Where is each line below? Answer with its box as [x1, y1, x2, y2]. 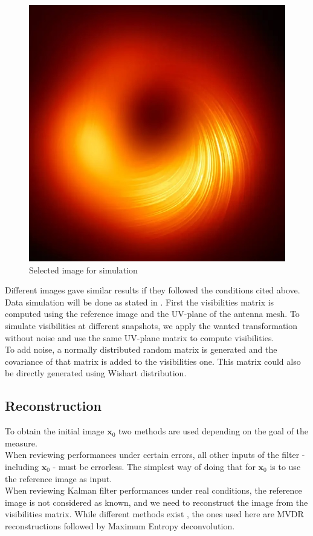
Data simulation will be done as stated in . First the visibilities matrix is [5, 295, 274, 308]
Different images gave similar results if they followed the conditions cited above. [5, 284, 300, 296]
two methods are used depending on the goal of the [118, 425, 309, 437]
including [5, 460, 39, 472]
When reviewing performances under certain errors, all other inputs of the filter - [5, 448, 305, 461]
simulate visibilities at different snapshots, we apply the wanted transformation [5, 319, 298, 332]
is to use [269, 460, 301, 472]
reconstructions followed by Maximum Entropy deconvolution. [5, 519, 235, 532]
